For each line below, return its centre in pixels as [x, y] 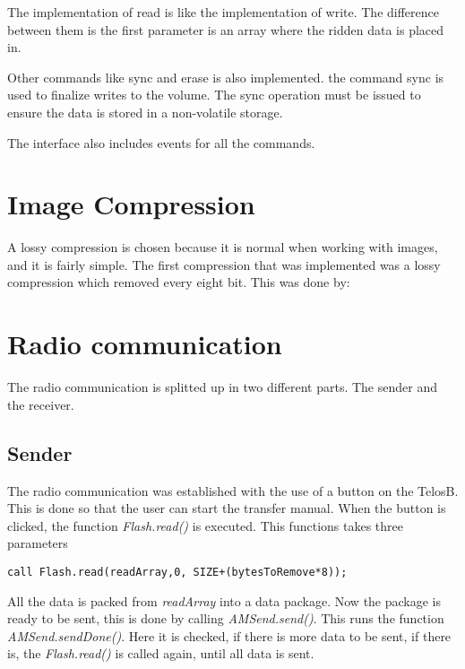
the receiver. [41, 404]
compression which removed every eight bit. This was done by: [179, 282]
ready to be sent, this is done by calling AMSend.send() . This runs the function [226, 618]
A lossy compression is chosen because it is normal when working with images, [223, 247]
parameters [38, 543]
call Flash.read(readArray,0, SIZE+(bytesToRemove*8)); [177, 572]
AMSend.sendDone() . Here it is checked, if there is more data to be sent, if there [229, 635]
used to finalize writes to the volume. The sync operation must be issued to [214, 95]
